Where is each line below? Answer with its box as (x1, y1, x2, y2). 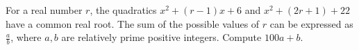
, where (10, 30, 42, 44)
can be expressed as (269, 16, 353, 31)
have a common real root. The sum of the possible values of (6, 16, 260, 31)
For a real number (6, 3, 83, 17)
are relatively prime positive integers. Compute (61, 30, 262, 44)
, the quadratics (90, 3, 157, 17)
